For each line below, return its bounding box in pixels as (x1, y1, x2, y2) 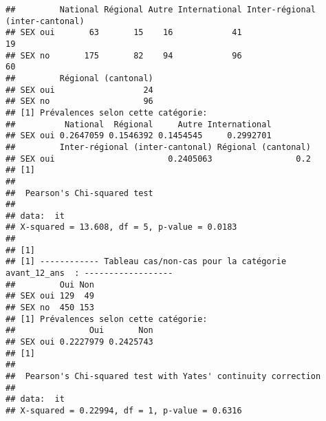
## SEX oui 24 (6, 85, 153, 95)
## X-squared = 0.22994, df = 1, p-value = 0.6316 (6, 405, 242, 415)
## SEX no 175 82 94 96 (6, 50, 242, 61)
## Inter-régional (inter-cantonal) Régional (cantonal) (6, 142, 311, 152)
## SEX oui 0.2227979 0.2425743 (6, 337, 153, 347)
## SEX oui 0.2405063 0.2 (6, 153, 311, 164)
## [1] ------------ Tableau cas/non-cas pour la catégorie (6, 257, 287, 267)
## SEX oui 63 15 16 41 (6, 28, 242, 38)
